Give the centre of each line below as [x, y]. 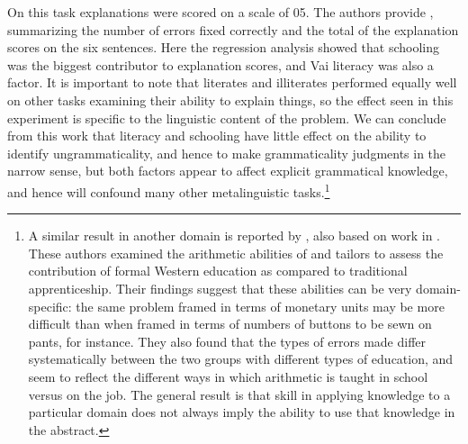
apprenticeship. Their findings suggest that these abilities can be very [220, 288]
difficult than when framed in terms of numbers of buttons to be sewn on [230, 324]
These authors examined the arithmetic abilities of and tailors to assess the [236, 253]
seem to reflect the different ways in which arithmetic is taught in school [228, 376]
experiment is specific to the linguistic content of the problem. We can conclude [227, 118]
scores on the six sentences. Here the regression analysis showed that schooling [224, 47]
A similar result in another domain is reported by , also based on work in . [234, 236]
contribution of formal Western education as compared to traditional [218, 271]
